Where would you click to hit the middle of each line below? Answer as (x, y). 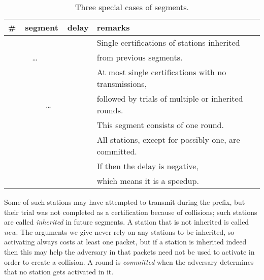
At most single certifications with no (161, 72)
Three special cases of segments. (132, 7)
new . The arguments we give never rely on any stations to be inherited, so (119, 231)
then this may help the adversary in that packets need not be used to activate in (129, 251)
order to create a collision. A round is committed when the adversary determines (129, 261)
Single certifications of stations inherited (168, 42)
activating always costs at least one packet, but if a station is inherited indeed (125, 242)
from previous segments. (140, 57)
